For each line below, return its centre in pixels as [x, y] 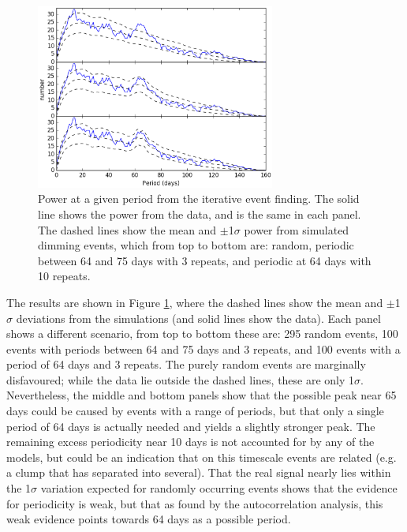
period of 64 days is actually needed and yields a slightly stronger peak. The [191, 426]
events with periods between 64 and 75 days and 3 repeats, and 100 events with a [203, 348]
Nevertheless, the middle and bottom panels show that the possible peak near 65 [202, 395]
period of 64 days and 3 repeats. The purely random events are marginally [186, 364]
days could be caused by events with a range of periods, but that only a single [195, 411]
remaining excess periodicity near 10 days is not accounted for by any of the [190, 442]
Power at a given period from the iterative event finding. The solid [199, 199]
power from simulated [297, 229]
